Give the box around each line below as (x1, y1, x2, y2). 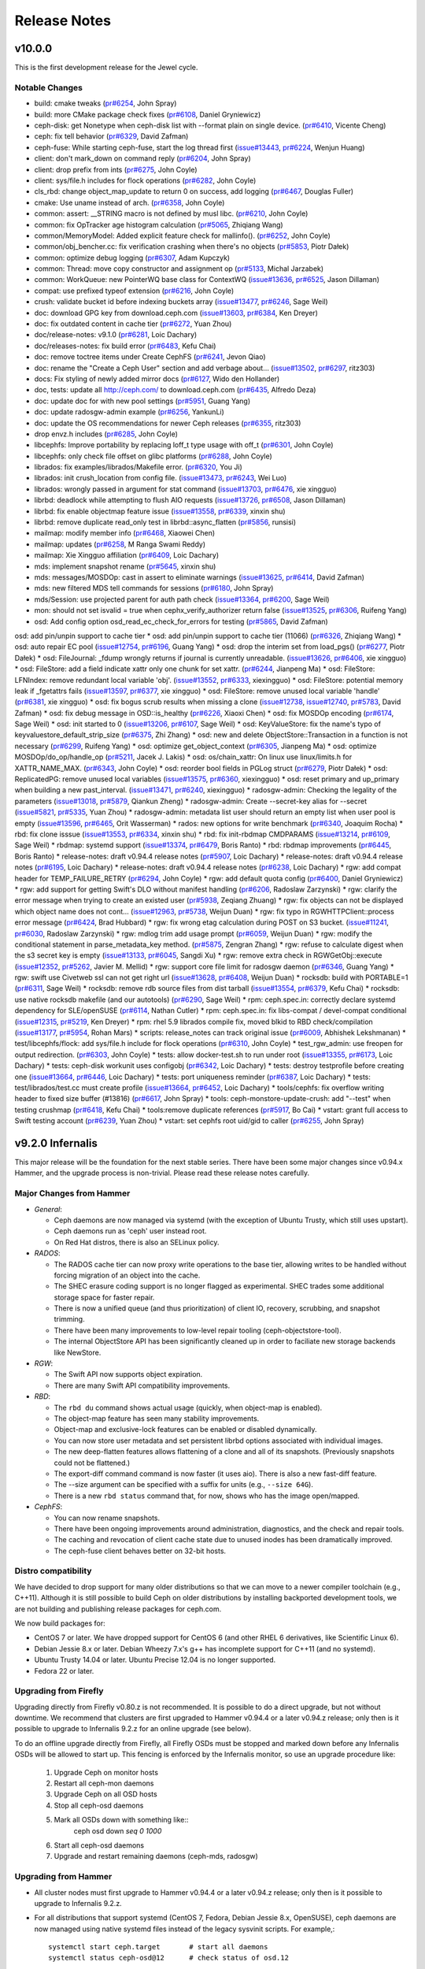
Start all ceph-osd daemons (54, 1841, 145, 1850)
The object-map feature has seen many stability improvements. (54, 1414, 260, 1423)
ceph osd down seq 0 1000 (73, 1826, 162, 1835)
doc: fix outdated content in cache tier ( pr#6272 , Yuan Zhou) (34, 319, 232, 328)
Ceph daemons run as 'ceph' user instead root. (54, 1226, 207, 1236)
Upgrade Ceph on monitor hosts (54, 1767, 159, 1777)
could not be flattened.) (54, 1458, 131, 1467)
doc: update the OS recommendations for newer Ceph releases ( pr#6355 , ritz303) (34, 418, 301, 428)
